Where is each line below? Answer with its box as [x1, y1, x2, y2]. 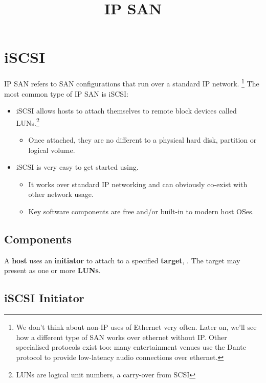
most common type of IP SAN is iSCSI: [4, 88, 128, 99]
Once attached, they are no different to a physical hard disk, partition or [28, 134, 257, 145]
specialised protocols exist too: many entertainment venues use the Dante [16, 342, 246, 352]
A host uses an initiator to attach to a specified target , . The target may [4, 255, 240, 265]
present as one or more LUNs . [4, 265, 101, 276]
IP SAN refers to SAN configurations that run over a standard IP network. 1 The [4, 77, 259, 88]
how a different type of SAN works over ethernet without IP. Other [16, 331, 227, 342]
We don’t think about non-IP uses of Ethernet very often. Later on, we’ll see [16, 322, 257, 332]
